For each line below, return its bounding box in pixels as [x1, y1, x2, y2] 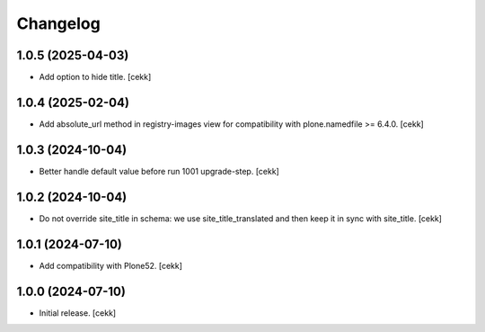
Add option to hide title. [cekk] [39, 72, 152, 83]
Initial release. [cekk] [39, 307, 117, 319]
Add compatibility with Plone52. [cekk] [39, 260, 183, 271]
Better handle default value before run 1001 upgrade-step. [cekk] [39, 166, 280, 176]
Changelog [16, 13, 101, 33]
